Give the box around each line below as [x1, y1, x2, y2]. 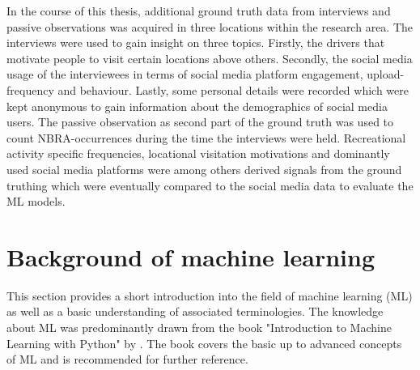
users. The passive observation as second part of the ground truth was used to [6, 113, 394, 130]
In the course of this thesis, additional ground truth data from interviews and [6, 2, 391, 19]
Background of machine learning [6, 240, 375, 273]
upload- [367, 66, 405, 83]
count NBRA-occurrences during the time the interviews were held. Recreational [6, 129, 406, 146]
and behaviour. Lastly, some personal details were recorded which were [57, 81, 409, 98]
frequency [6, 81, 54, 98]
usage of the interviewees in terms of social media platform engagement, [6, 66, 363, 83]
